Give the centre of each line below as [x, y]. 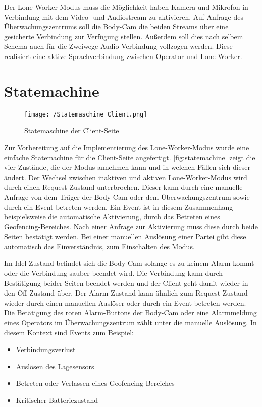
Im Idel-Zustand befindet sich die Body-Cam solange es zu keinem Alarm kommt [129, 263]
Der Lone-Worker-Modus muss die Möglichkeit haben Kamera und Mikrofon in [126, 7]
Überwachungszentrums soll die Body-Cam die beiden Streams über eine [116, 26]
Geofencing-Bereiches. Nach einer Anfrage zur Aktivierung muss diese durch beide [131, 226]
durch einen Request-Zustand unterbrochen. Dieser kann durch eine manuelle [123, 187]
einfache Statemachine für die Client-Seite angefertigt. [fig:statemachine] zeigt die [130, 157]
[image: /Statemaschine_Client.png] [86, 114]
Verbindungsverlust [46, 349]
